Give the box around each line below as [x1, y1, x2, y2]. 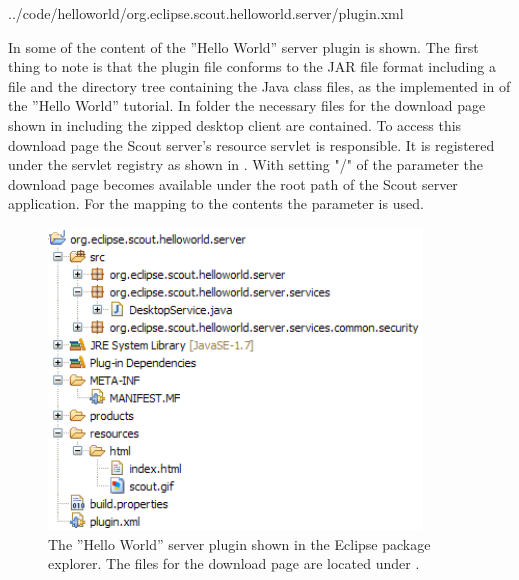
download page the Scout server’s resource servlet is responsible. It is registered [8, 134, 495, 155]
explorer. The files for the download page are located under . [48, 553, 420, 574]
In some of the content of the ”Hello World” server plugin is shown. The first [8, 36, 479, 57]
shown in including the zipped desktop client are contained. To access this [8, 114, 462, 135]
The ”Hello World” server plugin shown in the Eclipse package [48, 533, 431, 554]
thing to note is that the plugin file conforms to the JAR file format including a [8, 56, 496, 77]
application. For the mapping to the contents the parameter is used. [8, 193, 424, 214]
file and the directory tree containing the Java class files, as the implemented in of [8, 75, 511, 96]
